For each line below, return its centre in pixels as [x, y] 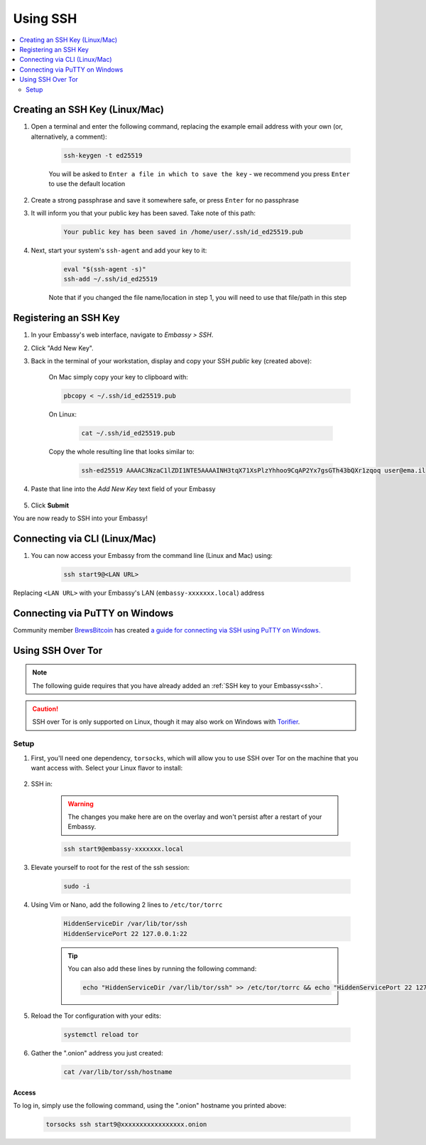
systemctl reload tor [101, 1035]
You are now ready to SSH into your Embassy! [81, 518]
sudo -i [77, 886]
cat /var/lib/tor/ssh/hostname [118, 1072]
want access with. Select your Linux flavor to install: [107, 768]
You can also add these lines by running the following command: [162, 969]
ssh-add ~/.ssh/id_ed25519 [110, 279]
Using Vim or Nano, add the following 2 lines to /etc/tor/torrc [127, 905]
